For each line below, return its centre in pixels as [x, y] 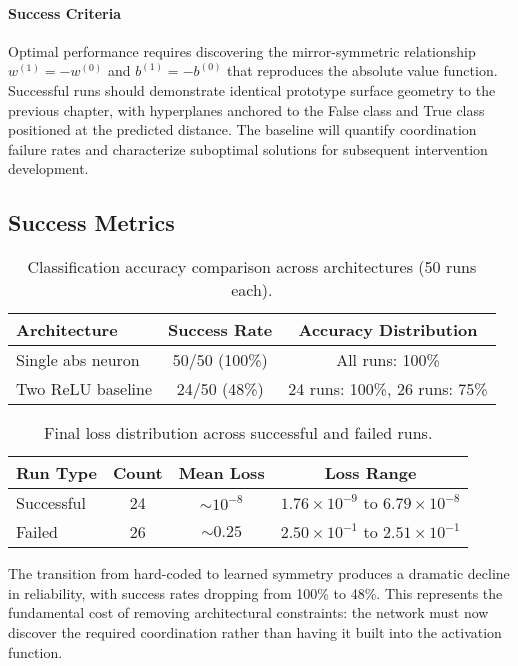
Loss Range [370, 473]
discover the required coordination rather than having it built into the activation [255, 631]
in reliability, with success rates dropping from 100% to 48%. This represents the [255, 592]
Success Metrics [91, 222]
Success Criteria [64, 12]
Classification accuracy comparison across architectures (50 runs [252, 267]
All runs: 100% [388, 360]
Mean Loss [221, 473]
